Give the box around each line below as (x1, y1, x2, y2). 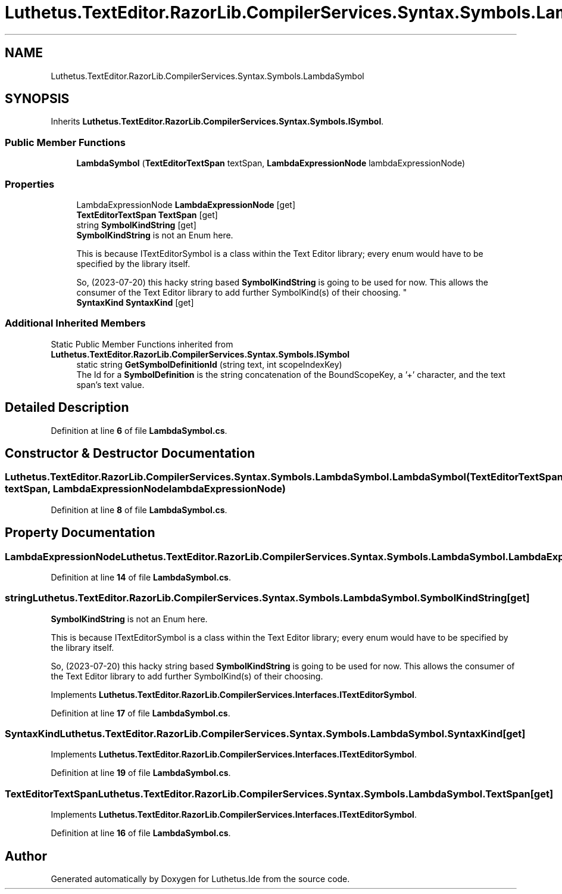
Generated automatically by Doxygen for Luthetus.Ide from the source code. (51, 874, 350, 884)
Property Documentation (5, 525, 155, 541)
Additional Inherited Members (5, 317, 146, 330)
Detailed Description (5, 400, 129, 415)
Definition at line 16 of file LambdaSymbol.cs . (51, 828, 231, 839)
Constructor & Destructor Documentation (5, 445, 255, 461)
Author (5, 848, 47, 864)
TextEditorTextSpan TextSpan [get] (76, 209, 218, 220)
